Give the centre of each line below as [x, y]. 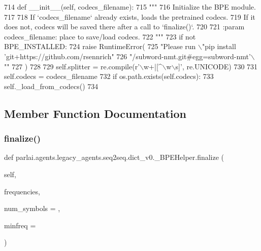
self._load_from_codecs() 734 [51, 86]
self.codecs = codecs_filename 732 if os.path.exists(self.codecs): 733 [109, 76]
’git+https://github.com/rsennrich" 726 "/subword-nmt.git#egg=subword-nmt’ [127, 56]
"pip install [219, 46]
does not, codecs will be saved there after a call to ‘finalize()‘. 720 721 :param [124, 27]
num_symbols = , [32, 208]
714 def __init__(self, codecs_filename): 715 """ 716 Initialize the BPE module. [130, 7]
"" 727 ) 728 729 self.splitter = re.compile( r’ [72, 66]
